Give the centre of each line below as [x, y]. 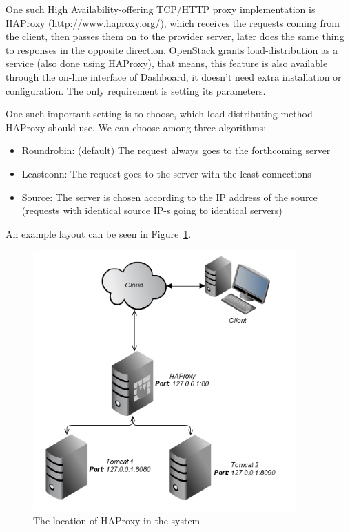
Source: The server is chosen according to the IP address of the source [169, 197]
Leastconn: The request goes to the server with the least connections [166, 173]
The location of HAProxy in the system [117, 520]
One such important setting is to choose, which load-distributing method [159, 114]
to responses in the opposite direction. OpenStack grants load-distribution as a [172, 49]
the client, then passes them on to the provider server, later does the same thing [175, 36]
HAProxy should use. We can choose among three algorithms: [136, 127]
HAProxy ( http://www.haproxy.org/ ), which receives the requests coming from [173, 22]
